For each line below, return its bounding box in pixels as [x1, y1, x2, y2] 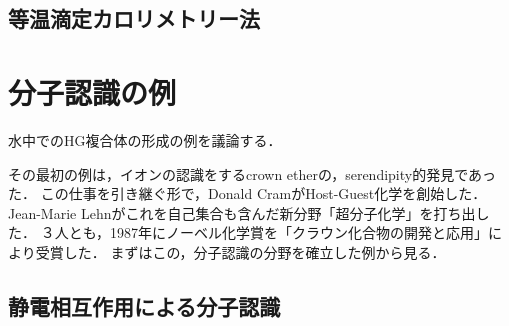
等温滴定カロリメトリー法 [8, 3, 260, 34]
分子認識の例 [8, 71, 177, 112]
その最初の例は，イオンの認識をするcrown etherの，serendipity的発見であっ [8, 163, 497, 184]
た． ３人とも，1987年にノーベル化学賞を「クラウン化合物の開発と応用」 [8, 222, 489, 243]
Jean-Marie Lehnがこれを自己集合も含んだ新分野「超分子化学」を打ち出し [8, 202, 490, 223]
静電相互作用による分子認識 [8, 290, 281, 321]
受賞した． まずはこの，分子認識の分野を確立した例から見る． [35, 241, 446, 262]
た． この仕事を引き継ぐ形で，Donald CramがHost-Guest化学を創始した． [8, 183, 487, 204]
